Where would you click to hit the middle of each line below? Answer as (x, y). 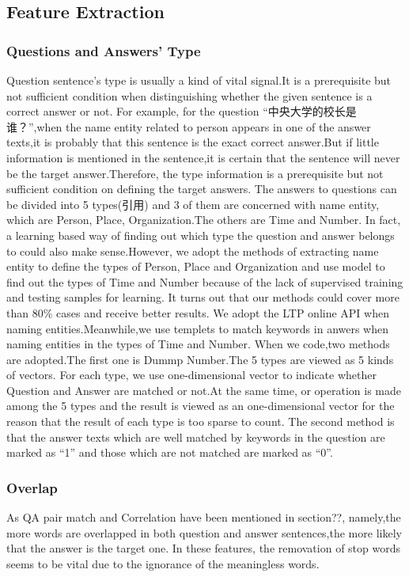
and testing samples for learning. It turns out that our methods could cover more (203, 297)
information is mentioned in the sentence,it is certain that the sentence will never (203, 157)
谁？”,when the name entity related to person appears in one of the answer (189, 126)
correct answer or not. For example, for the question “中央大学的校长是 (182, 111)
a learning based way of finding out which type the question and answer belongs (201, 235)
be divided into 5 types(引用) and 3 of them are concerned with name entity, (193, 204)
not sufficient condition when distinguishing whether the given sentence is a (189, 95)
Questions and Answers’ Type (104, 50)
